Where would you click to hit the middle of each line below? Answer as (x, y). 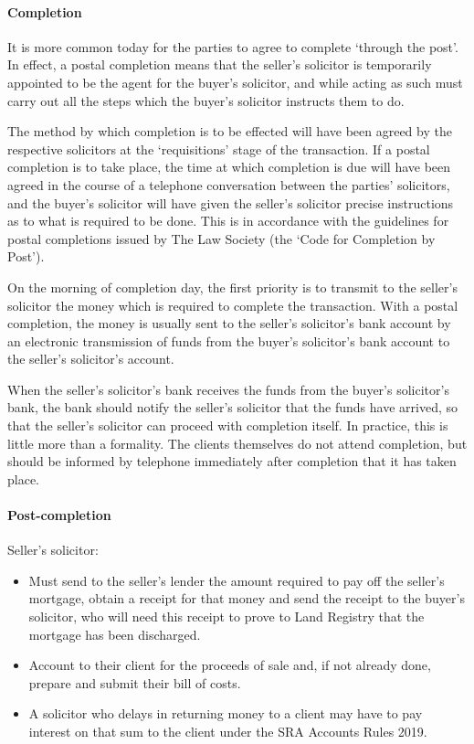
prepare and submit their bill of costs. (135, 682)
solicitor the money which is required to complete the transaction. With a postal (233, 305)
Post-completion (59, 515)
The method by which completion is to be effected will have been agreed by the (230, 131)
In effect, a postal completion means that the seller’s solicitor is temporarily (220, 64)
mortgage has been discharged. (115, 634)
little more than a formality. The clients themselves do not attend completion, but (237, 443)
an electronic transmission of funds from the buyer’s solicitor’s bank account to (229, 340)
